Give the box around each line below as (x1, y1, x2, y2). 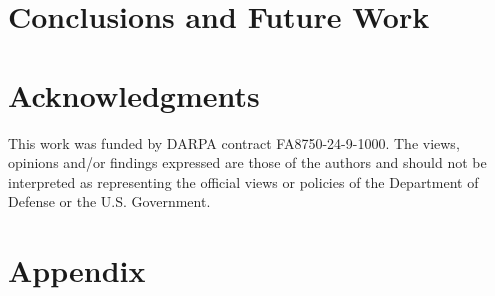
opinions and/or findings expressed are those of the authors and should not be (8, 152, 487, 173)
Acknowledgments (8, 74, 260, 115)
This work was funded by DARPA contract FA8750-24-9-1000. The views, (8, 132, 460, 153)
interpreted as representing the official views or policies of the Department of (8, 171, 479, 192)
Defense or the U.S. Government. (8, 191, 211, 212)
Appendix (8, 250, 146, 291)
